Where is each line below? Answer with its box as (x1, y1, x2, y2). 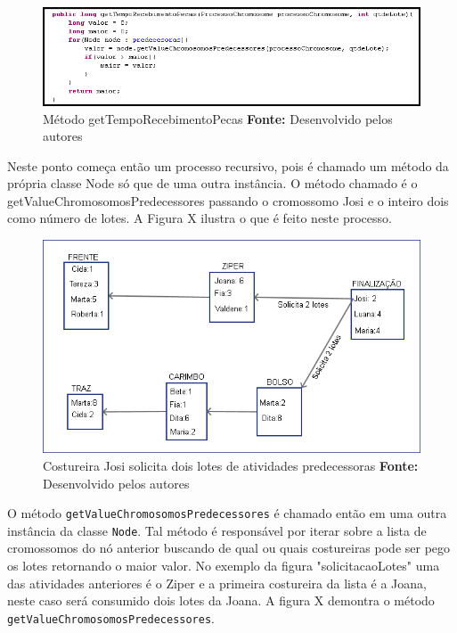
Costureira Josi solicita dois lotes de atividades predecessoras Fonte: (43, 456, 419, 474)
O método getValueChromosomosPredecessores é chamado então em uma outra (7, 504, 447, 522)
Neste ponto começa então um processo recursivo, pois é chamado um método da (7, 156, 449, 175)
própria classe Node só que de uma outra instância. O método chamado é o (7, 174, 418, 193)
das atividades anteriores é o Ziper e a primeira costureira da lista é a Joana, (7, 573, 427, 592)
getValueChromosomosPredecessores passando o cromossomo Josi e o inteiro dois (7, 191, 449, 210)
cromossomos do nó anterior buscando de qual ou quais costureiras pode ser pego (7, 538, 451, 557)
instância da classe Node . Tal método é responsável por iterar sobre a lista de (7, 521, 427, 539)
